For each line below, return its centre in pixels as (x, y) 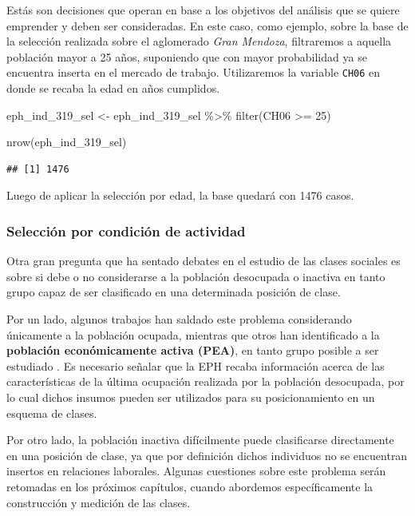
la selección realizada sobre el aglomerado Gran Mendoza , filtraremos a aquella (199, 41)
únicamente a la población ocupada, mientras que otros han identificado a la (193, 334)
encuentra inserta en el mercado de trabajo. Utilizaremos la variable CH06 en (194, 72)
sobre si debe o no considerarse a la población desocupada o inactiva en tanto (196, 276)
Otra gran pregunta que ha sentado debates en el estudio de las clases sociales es (204, 261)
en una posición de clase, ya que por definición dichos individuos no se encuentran (207, 455)
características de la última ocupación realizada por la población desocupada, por (206, 381)
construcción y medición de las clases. (99, 502)
